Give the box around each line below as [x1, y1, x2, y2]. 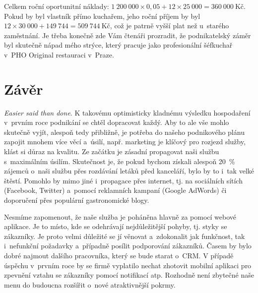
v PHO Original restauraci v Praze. [4, 49, 114, 59]
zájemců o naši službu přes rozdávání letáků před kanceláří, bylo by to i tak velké [4, 166, 254, 176]
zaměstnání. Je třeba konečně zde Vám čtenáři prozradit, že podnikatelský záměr [4, 30, 251, 40]
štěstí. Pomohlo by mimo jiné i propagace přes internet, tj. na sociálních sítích [4, 175, 243, 185]
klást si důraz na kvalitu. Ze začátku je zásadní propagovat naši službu [4, 146, 219, 157]
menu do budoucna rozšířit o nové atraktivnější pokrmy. [4, 279, 176, 290]
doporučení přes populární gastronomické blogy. [4, 195, 149, 205]
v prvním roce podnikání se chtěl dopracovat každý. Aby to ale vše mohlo [4, 117, 229, 127]
